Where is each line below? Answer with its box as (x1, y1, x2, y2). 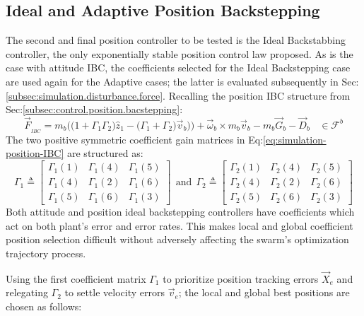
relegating (6, 285, 48, 300)
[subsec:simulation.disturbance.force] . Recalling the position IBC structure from (6, 88, 351, 103)
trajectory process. (6, 245, 86, 260)
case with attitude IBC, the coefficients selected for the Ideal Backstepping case (6, 60, 351, 75)
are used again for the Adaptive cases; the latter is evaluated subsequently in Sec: (6, 74, 359, 88)
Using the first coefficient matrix (6, 271, 146, 286)
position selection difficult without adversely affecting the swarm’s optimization (6, 232, 349, 247)
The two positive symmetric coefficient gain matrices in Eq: (6, 131, 264, 146)
